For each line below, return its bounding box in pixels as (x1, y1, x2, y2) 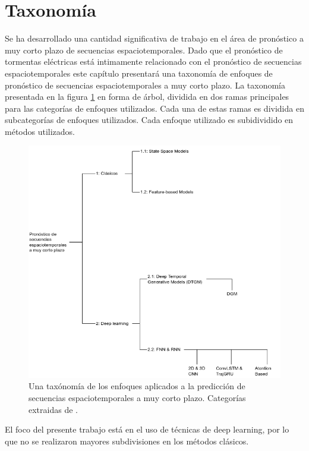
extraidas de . (29, 403, 78, 415)
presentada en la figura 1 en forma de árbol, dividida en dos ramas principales (5, 90, 289, 103)
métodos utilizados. (5, 125, 75, 137)
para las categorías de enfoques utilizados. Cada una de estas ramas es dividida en (5, 102, 304, 114)
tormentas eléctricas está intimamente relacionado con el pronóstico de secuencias (5, 55, 302, 68)
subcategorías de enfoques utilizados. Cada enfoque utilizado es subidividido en (5, 113, 294, 126)
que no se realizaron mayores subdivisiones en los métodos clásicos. (5, 434, 249, 447)
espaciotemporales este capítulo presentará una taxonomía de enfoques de (5, 67, 273, 79)
